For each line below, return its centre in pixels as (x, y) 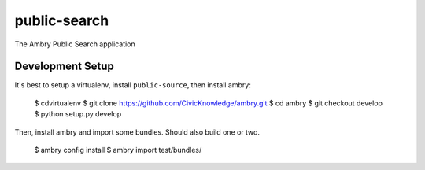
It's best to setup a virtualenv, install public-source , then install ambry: (133, 85)
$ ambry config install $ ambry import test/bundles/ (118, 150)
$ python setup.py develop (78, 114)
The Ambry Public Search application (75, 44)
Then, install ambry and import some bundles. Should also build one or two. (137, 132)
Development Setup (64, 67)
